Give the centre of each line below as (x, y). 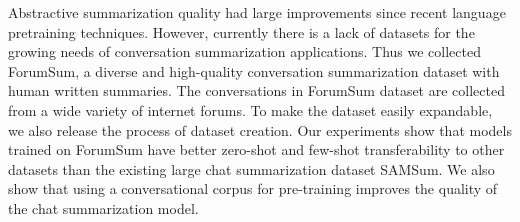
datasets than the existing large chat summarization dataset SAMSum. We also (251, 168)
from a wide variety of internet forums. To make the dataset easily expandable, (250, 109)
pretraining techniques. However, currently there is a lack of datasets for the (241, 31)
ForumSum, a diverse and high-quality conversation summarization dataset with (254, 70)
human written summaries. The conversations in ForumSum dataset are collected (256, 90)
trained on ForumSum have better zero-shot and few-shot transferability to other (256, 149)
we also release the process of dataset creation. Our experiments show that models (260, 129)
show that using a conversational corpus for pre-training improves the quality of (253, 188)
